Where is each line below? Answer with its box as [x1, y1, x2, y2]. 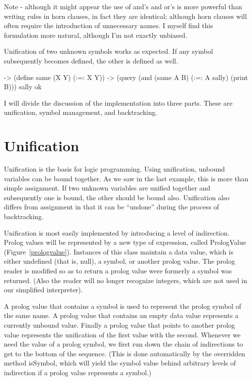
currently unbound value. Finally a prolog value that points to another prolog [4, 319, 235, 330]
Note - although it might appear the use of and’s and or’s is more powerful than [4, 1, 242, 11]
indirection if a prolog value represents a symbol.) [4, 367, 151, 377]
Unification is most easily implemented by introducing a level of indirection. [4, 227, 230, 238]
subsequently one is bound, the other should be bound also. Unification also [4, 192, 230, 202]
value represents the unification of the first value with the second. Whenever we [4, 329, 241, 339]
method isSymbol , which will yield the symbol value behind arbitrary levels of [4, 358, 236, 368]
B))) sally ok [4, 81, 42, 92]
